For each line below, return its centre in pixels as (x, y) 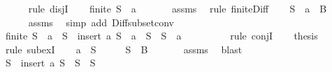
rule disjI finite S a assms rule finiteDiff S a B (178, 8)
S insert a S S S (50, 63)
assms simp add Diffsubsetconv (101, 22)
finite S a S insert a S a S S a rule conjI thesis (161, 36)
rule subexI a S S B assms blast (124, 49)
